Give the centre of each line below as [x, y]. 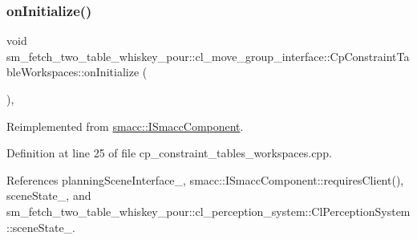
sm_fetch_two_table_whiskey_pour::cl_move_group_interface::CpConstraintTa [208, 56]
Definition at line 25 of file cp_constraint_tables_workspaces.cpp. [169, 153]
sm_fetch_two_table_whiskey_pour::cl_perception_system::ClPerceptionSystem [208, 211]
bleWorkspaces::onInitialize [73, 72]
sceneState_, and [49, 195]
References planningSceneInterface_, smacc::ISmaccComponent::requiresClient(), [205, 179]
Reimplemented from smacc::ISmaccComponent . [125, 126]
